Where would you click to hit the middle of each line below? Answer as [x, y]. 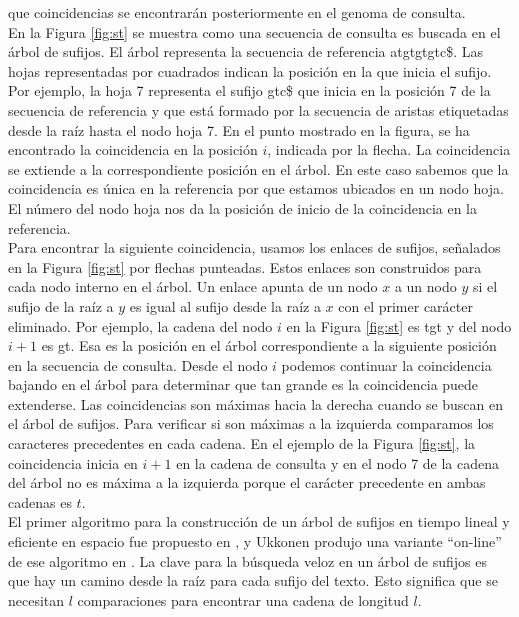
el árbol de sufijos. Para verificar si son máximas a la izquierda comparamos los [251, 423]
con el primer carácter [405, 305]
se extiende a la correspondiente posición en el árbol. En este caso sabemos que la [258, 168]
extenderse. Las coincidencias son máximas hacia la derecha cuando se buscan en [256, 403]
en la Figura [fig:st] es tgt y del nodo [399, 325]
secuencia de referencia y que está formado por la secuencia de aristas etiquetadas [258, 109]
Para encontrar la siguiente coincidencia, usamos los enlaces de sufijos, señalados [254, 247]
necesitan [36, 599]
